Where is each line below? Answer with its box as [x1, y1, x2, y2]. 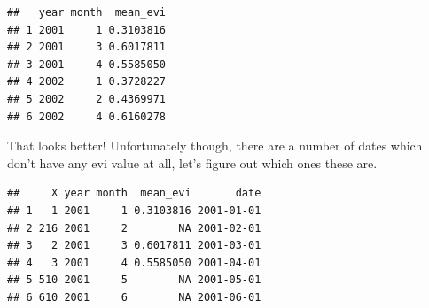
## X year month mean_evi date [7, 187, 261, 200]
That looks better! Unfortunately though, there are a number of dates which [7, 136, 423, 155]
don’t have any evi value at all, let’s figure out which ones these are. [7, 153, 378, 172]
